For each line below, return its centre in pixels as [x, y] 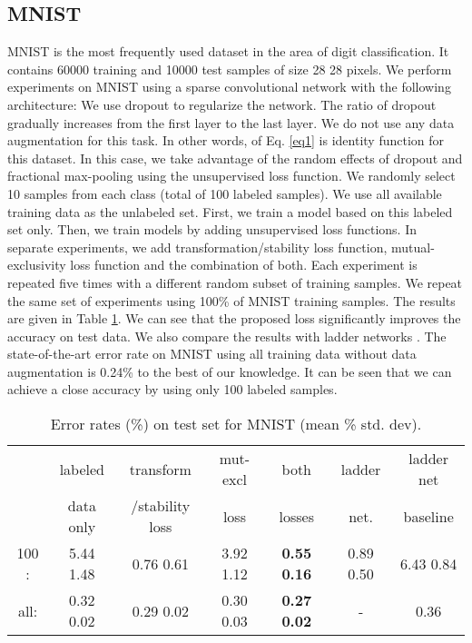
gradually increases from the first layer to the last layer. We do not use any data [231, 122]
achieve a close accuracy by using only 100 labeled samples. [172, 389]
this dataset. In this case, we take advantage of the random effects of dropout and [235, 158]
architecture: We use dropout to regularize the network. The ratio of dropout [222, 104]
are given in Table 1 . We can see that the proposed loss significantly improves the [234, 318]
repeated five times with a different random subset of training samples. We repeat [235, 282]
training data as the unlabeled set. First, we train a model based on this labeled [230, 211]
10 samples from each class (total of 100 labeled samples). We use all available [225, 193]
